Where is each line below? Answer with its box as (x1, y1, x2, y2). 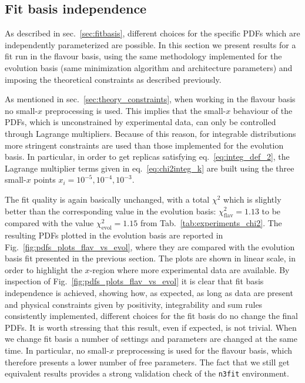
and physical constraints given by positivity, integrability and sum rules (5, 298, 263, 310)
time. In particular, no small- (5, 344, 109, 357)
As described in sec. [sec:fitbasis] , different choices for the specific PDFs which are (5, 27, 300, 39)
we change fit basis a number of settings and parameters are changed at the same (5, 332, 297, 345)
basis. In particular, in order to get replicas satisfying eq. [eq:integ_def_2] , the (5, 150, 290, 163)
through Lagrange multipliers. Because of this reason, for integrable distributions (5, 127, 296, 139)
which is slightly (223, 193, 281, 205)
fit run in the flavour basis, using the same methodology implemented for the (5, 50, 282, 62)
